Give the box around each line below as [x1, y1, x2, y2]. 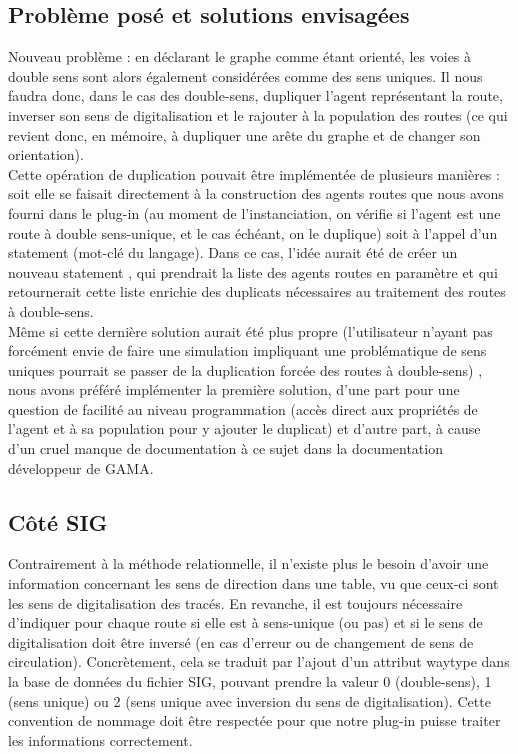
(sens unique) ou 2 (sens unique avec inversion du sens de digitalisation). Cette [8, 690, 491, 711]
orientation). [8, 144, 84, 165]
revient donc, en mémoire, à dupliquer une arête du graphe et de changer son [8, 124, 481, 145]
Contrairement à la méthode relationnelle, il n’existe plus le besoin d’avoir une [8, 553, 489, 574]
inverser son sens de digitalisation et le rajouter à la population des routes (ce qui [8, 104, 508, 125]
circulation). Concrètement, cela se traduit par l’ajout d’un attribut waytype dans [8, 651, 510, 672]
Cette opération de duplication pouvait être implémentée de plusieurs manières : [8, 163, 500, 184]
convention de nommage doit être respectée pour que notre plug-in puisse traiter [8, 710, 501, 731]
